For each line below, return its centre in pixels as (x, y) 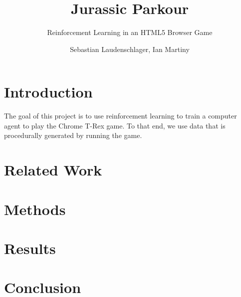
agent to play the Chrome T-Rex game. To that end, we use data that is (115, 125)
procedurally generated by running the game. (73, 135)
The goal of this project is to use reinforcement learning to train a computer (120, 116)
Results (30, 248)
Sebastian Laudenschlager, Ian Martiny (130, 49)
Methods (35, 209)
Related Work (53, 170)
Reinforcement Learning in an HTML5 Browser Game (130, 32)
